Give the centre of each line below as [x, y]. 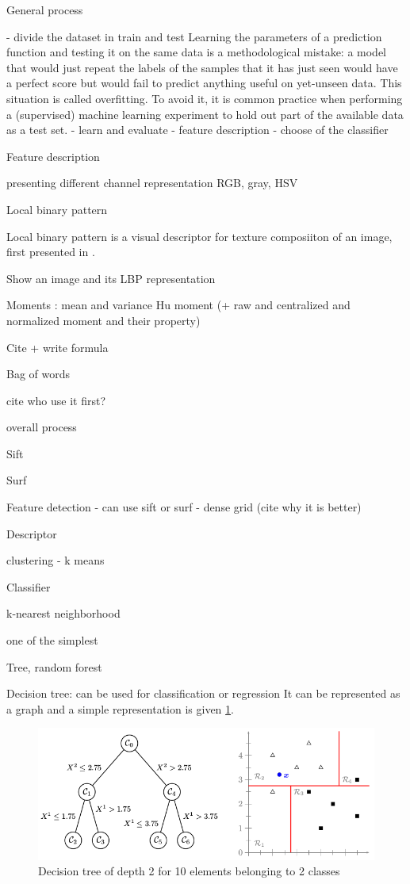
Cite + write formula [57, 347]
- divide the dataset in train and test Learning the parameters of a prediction [194, 36]
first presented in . [51, 252]
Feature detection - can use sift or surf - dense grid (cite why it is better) [184, 507]
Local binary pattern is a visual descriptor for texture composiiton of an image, [199, 236]
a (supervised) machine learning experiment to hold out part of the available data [205, 114]
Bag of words [38, 374]
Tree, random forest [54, 666]
